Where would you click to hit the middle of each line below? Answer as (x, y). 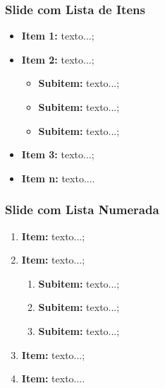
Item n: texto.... (58, 178)
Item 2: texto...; (58, 59)
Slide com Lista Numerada (82, 210)
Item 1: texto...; (58, 36)
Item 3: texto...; (58, 154)
